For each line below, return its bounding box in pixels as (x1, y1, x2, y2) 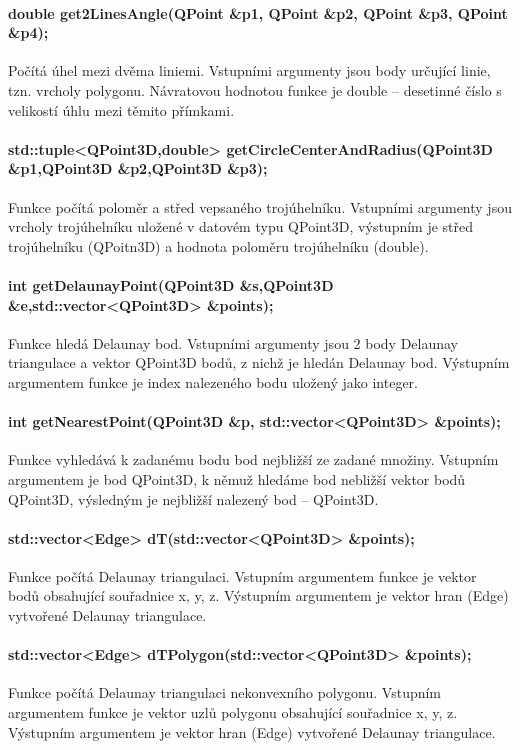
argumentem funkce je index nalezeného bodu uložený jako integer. (8, 371, 418, 392)
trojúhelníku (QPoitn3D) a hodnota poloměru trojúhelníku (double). (8, 235, 429, 256)
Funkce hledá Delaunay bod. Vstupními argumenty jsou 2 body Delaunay (8, 332, 459, 353)
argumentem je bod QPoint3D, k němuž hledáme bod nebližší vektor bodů (8, 468, 466, 489)
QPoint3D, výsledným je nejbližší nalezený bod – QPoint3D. (8, 488, 379, 509)
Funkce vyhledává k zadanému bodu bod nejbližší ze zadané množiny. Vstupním (8, 449, 499, 470)
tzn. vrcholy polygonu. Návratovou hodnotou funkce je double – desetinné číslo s (8, 79, 502, 100)
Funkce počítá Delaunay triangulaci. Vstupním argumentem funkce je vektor (8, 565, 477, 586)
